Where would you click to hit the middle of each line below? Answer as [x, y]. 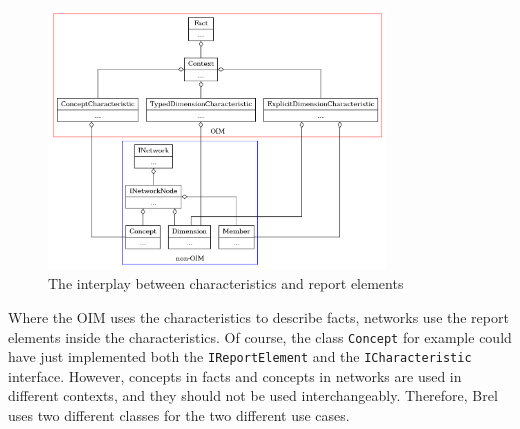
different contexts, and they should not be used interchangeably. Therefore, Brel [253, 395]
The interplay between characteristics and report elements [226, 283]
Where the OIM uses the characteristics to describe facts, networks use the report [258, 316]
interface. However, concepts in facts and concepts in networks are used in [235, 375]
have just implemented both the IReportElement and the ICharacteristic [240, 356]
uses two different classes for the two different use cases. [179, 415]
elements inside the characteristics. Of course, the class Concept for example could [260, 336]
